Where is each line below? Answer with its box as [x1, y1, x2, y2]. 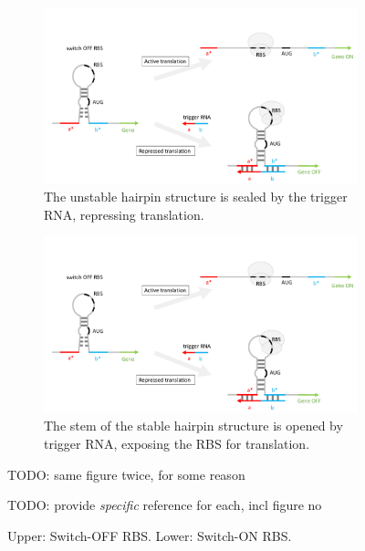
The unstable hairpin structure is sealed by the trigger [44, 187, 348, 206]
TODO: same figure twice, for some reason [7, 464, 245, 483]
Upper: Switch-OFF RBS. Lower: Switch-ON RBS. [7, 525, 292, 545]
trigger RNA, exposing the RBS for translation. [44, 433, 310, 452]
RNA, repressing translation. [44, 204, 204, 224]
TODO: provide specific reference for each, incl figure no [7, 495, 322, 515]
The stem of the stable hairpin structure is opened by [44, 416, 343, 435]
